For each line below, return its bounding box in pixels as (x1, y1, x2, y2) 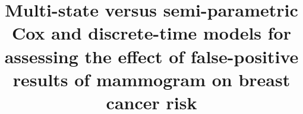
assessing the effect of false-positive (4, 44, 299, 68)
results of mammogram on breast (12, 67, 291, 91)
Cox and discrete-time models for (11, 21, 291, 45)
